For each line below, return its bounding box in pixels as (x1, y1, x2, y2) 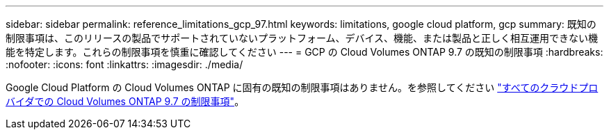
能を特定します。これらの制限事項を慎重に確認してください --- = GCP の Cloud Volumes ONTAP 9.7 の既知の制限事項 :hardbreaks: (6, 46, 603, 58)
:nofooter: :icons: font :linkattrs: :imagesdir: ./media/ (6, 58, 243, 70)
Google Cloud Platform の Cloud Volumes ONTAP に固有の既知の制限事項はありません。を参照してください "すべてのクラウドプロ (6, 81, 599, 93)
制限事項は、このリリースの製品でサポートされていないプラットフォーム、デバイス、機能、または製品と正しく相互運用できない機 (6, 32, 599, 44)
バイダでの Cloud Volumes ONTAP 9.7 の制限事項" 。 (6, 95, 245, 107)
